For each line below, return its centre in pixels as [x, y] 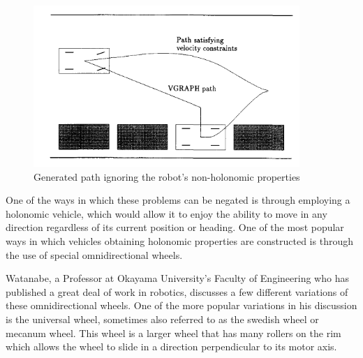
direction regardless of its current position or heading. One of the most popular [175, 227]
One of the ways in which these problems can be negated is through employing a [178, 200]
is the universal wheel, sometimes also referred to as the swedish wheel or [162, 319]
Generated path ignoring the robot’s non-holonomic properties [167, 176]
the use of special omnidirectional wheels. [94, 254]
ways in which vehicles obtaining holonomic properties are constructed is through [179, 240]
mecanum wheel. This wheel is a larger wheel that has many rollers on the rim [173, 333]
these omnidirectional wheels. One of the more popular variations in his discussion [181, 305]
